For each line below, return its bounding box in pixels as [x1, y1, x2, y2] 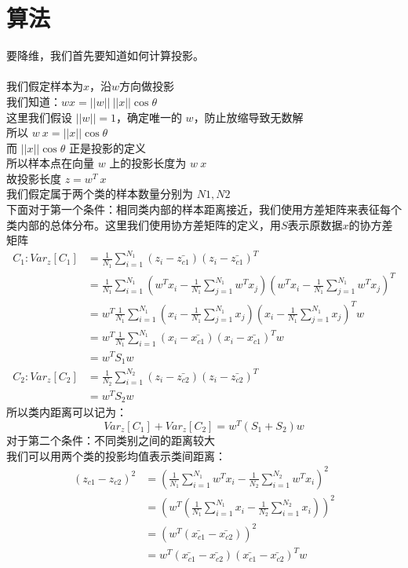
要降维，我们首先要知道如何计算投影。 [6, 47, 204, 64]
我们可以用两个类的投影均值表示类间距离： [6, 447, 226, 464]
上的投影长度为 [109, 155, 187, 171]
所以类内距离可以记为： [6, 404, 127, 420]
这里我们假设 [6, 108, 72, 125]
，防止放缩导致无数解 [193, 108, 304, 125]
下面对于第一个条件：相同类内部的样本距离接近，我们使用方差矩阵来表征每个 [6, 201, 402, 218]
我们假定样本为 [6, 78, 83, 94]
